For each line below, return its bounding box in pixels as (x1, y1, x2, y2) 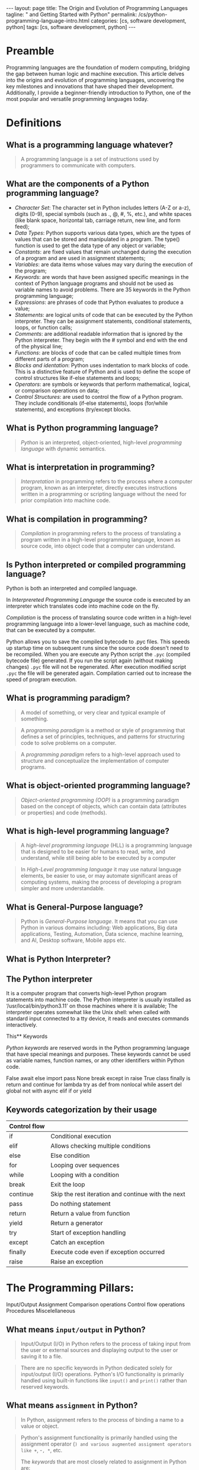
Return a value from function (50, 1209, 130, 1218)
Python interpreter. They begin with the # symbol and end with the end (14, 336, 188, 344)
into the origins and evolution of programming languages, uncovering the (6, 76, 185, 84)
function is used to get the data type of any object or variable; (14, 242, 166, 249)
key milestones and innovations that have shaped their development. (6, 82, 174, 90)
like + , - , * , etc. (20, 1446, 63, 1453)
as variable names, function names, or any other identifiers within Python (6, 1057, 185, 1064)
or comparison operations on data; (14, 387, 99, 394)
